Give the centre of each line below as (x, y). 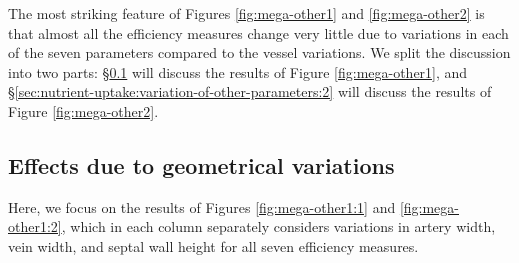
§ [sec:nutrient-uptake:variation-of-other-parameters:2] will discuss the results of (250, 91)
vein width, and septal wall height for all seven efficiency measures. (213, 245)
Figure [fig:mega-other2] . (83, 110)
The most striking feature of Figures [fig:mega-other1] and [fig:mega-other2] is (246, 13)
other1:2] (35, 226)
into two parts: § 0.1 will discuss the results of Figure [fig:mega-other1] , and (238, 71)
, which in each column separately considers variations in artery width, (278, 226)
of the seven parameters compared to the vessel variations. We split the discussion (259, 52)
